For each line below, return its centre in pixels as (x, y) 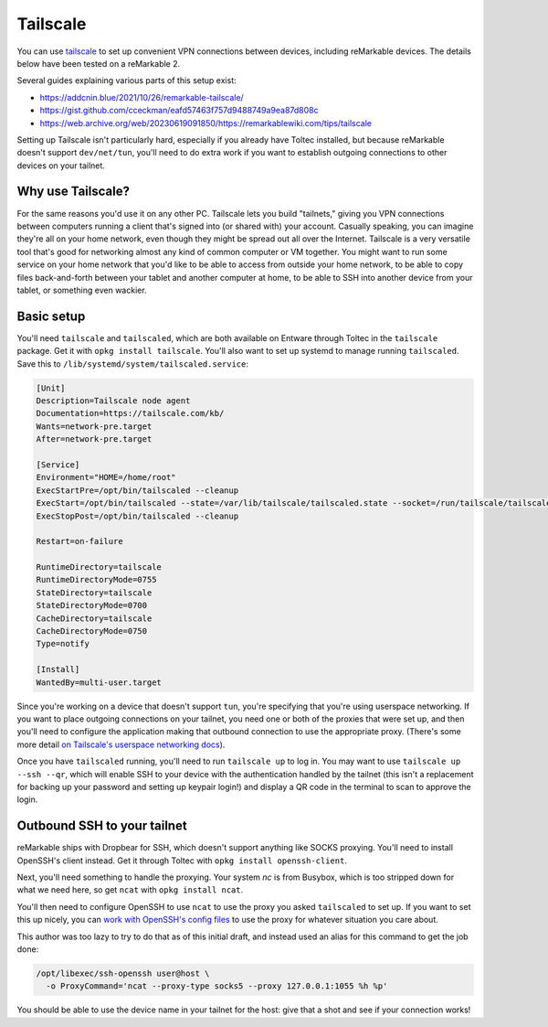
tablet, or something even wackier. (82, 290)
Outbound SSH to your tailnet (102, 826)
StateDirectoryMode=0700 (92, 605)
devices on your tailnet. (61, 166)
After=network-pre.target (94, 439)
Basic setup (51, 316)
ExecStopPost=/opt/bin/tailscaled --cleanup (137, 516)
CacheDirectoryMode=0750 (92, 631)
